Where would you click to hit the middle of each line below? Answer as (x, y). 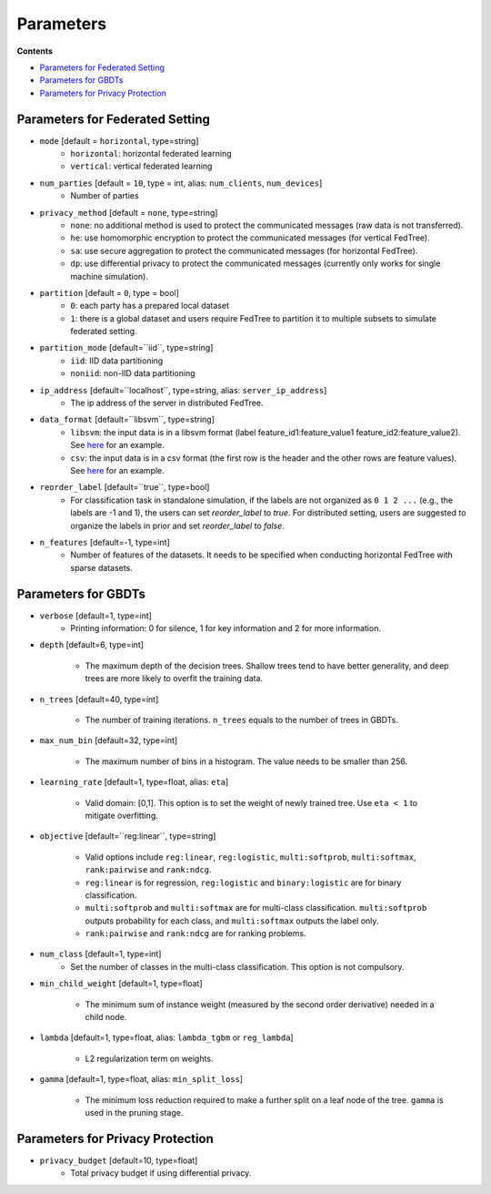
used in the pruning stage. (134, 1112)
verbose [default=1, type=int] (95, 616)
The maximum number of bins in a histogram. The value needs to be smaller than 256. (246, 761)
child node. (106, 1017)
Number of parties (105, 196)
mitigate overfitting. (121, 815)
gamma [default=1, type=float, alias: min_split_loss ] (141, 1079)
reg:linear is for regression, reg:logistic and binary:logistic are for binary (243, 883)
